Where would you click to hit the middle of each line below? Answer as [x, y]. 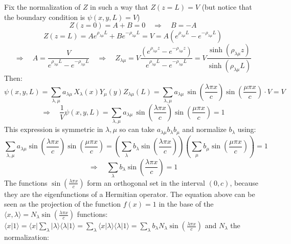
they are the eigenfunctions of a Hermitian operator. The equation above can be [130, 194]
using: [247, 129]
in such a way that [119, 7]
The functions [26, 182]
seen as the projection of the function [63, 204]
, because [244, 182]
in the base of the [186, 204]
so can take [137, 129]
